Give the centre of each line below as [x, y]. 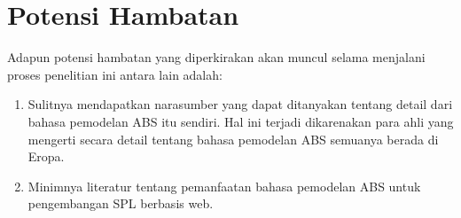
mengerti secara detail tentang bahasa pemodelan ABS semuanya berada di [233, 139]
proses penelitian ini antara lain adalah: [115, 74]
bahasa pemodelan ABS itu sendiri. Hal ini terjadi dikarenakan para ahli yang [241, 121]
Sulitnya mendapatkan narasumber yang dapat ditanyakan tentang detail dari [240, 104]
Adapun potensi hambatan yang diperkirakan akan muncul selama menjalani [216, 57]
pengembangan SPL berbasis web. [121, 203]
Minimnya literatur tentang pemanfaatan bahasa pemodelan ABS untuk [224, 186]
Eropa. [46, 156]
